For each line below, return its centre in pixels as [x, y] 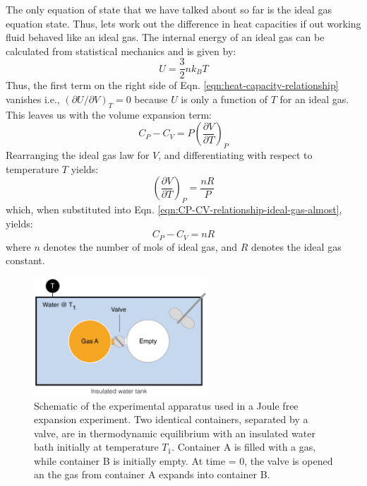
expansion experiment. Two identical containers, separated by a [171, 419]
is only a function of [224, 99]
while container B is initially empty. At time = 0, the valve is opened [183, 460]
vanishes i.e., [33, 99]
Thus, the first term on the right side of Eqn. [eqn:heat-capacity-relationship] [172, 85]
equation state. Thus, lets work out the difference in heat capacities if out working [183, 23]
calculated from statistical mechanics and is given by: [121, 51]
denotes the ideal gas [296, 246]
